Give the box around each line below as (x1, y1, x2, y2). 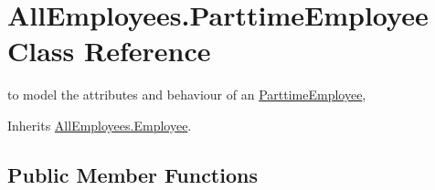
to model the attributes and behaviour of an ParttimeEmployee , (7, 85, 366, 104)
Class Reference (7, 32, 211, 69)
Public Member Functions (7, 160, 258, 188)
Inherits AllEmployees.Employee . (7, 115, 192, 134)
